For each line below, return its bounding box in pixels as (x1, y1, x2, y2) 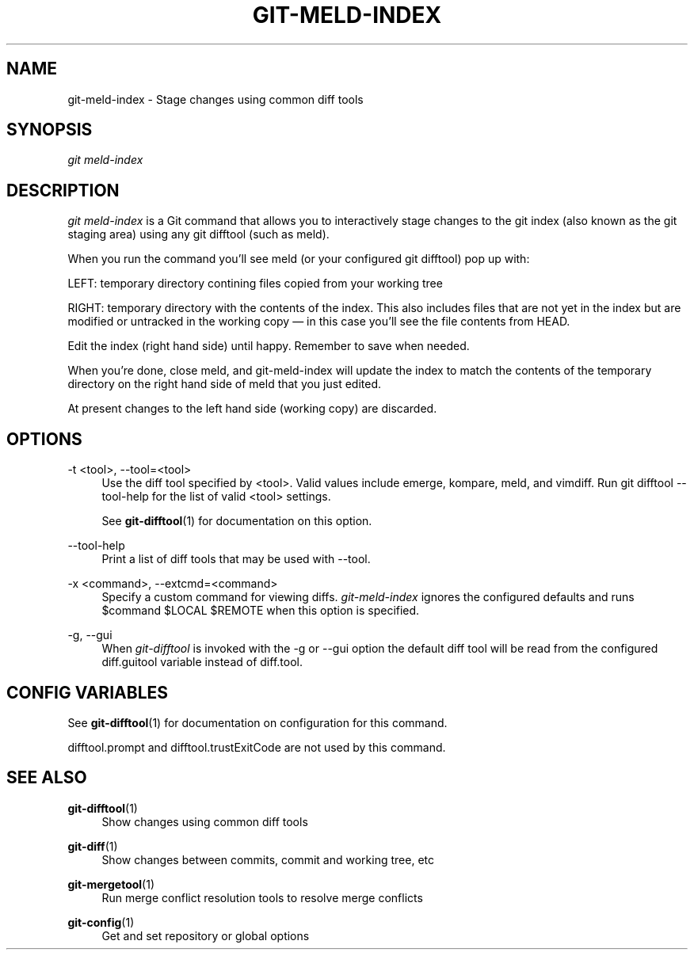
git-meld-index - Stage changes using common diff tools (67, 92, 364, 106)
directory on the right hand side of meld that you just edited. (67, 377, 381, 391)
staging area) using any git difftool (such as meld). (67, 227, 330, 242)
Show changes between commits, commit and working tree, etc (101, 852, 434, 866)
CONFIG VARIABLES (6, 682, 169, 703)
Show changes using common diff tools (101, 814, 308, 828)
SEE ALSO (6, 767, 87, 788)
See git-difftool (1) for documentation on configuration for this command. (67, 715, 448, 729)
